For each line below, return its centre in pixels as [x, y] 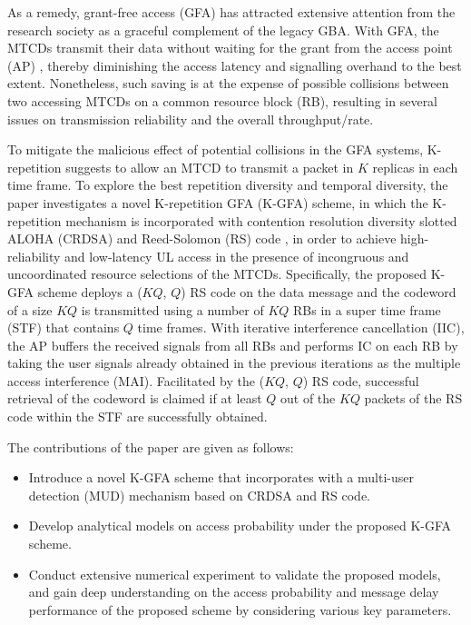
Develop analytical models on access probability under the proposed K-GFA [240, 526]
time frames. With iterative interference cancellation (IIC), [301, 327]
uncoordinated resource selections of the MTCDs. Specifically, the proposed [217, 274]
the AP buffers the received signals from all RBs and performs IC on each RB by [233, 345]
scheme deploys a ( [90, 291]
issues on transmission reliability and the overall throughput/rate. [191, 119]
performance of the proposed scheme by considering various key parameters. [240, 609]
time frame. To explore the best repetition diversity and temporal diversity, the [228, 185]
